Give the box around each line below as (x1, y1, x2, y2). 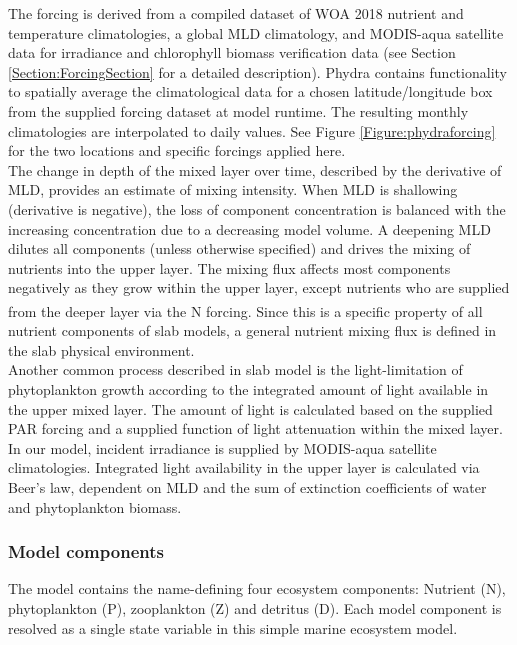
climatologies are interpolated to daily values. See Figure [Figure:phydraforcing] (8, 120, 496, 141)
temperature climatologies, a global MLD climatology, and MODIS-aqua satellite (8, 22, 504, 43)
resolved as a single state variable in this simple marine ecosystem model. (8, 617, 458, 638)
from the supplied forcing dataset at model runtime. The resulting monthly (8, 100, 469, 121)
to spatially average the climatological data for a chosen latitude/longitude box (8, 81, 493, 102)
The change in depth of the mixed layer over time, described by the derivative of (8, 159, 502, 180)
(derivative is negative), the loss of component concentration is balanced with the (8, 198, 506, 219)
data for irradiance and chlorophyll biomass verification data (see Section (8, 42, 456, 63)
